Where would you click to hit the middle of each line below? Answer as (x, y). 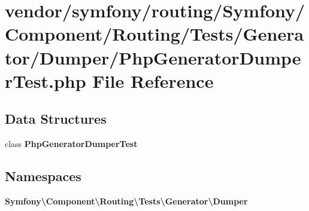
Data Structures (56, 119)
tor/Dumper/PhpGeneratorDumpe (153, 57)
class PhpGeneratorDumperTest (71, 144)
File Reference (153, 80)
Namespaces (43, 176)
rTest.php (46, 80)
